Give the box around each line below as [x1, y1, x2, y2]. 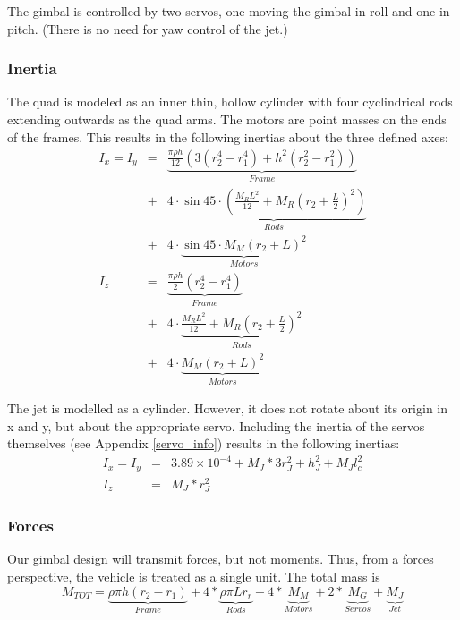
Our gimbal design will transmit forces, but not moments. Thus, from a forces [7, 549, 434, 568]
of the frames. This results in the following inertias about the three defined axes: [7, 127, 448, 146]
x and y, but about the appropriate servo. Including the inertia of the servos [7, 416, 425, 435]
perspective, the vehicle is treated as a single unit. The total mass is [7, 566, 380, 585]
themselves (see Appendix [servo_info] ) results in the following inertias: [7, 434, 400, 453]
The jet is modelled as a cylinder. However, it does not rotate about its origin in [7, 399, 448, 418]
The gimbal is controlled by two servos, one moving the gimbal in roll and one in [7, 2, 450, 20]
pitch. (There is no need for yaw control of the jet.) [7, 19, 288, 38]
